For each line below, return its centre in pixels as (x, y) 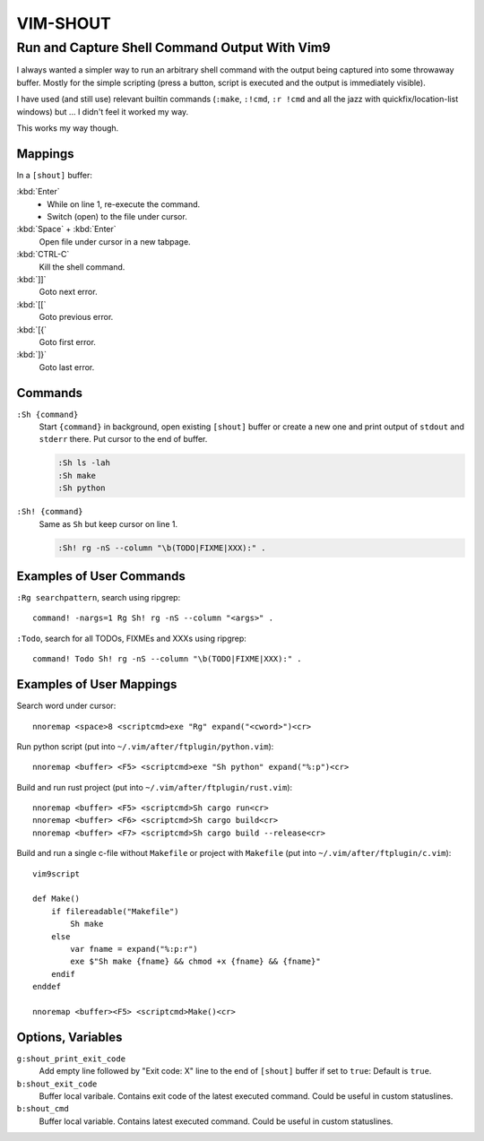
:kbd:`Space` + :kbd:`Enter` (66, 229)
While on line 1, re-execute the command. (124, 204)
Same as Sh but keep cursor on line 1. (108, 523)
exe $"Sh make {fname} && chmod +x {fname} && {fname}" (196, 962)
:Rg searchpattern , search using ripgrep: (99, 598)
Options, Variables (69, 1037)
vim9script (56, 873)
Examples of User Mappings (97, 684)
